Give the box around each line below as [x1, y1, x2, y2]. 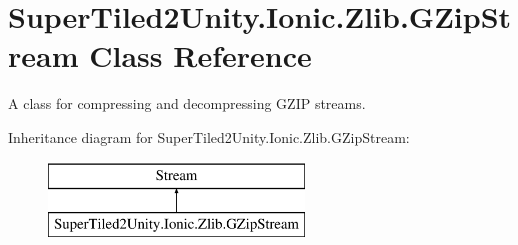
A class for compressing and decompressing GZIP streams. [8, 93, 366, 114]
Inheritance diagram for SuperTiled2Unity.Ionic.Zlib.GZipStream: [8, 126, 410, 147]
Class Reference [89, 35, 312, 76]
